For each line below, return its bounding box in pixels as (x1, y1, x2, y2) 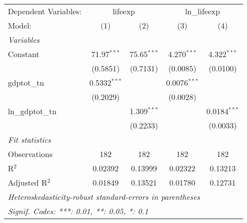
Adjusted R (8, 177, 47, 188)
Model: (8, 20, 32, 31)
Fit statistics (8, 134, 51, 145)
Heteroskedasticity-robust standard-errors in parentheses (8, 191, 200, 202)
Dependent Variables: (8, 5, 82, 17)
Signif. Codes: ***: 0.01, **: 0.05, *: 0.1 (8, 205, 148, 217)
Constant (8, 48, 39, 60)
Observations (8, 148, 53, 159)
